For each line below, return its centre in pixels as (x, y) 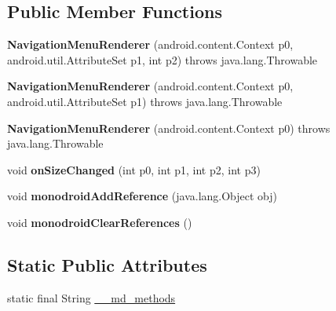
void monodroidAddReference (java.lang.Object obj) (142, 196)
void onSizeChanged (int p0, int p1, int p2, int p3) (134, 169)
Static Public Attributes (107, 264)
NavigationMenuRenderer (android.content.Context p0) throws (169, 128)
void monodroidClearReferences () (100, 222)
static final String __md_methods (91, 297)
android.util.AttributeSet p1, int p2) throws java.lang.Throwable (163, 59)
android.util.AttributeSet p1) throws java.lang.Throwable (145, 101)
